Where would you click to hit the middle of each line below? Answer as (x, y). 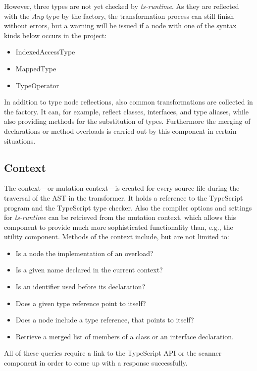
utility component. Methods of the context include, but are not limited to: (117, 237)
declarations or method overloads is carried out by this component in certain (120, 131)
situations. (20, 140)
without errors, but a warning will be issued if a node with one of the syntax (120, 26)
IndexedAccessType (45, 52)
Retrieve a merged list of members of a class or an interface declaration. (125, 336)
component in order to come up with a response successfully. (96, 363)
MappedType (36, 68)
